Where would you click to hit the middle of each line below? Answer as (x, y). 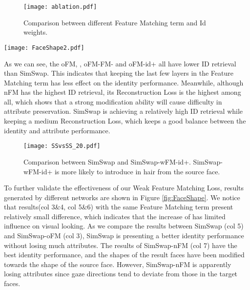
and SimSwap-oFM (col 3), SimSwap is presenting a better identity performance (124, 236)
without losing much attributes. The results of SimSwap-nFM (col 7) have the (121, 245)
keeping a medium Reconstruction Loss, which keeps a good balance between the (125, 121)
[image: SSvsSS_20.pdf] (62, 146)
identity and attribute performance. (57, 130)
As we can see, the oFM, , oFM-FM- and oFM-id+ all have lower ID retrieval (120, 63)
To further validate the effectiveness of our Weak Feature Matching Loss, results (124, 188)
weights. (36, 32)
